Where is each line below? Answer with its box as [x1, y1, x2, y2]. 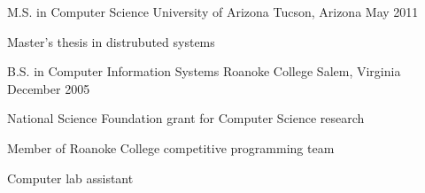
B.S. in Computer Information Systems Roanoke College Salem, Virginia [7, 62, 401, 81]
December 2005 [7, 79, 90, 97]
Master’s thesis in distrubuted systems [7, 32, 215, 50]
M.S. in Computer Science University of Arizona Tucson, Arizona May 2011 [7, 3, 419, 20]
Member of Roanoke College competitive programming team [7, 138, 335, 157]
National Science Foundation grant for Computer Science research [7, 109, 365, 127]
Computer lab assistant [7, 168, 134, 187]
